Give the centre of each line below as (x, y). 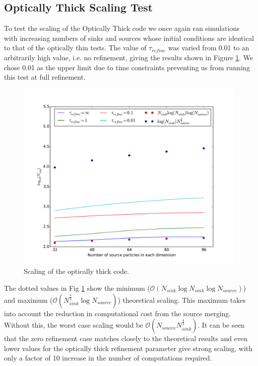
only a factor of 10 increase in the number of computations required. (108, 358)
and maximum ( (28, 300)
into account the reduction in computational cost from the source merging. (118, 313)
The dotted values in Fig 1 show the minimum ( (77, 288)
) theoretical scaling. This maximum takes (182, 300)
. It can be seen (221, 325)
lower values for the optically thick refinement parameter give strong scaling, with (128, 348)
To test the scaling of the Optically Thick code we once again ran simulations (122, 28)
